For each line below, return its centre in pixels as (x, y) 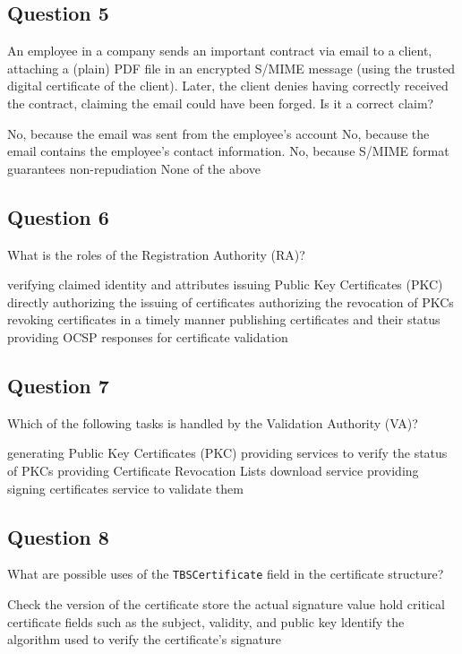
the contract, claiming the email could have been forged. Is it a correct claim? (221, 103)
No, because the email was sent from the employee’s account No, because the (218, 133)
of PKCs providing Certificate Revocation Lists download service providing (213, 470)
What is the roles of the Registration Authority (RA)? (156, 254)
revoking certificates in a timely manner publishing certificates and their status (224, 319)
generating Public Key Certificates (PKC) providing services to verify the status (227, 453)
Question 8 (58, 536)
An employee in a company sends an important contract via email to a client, (220, 51)
